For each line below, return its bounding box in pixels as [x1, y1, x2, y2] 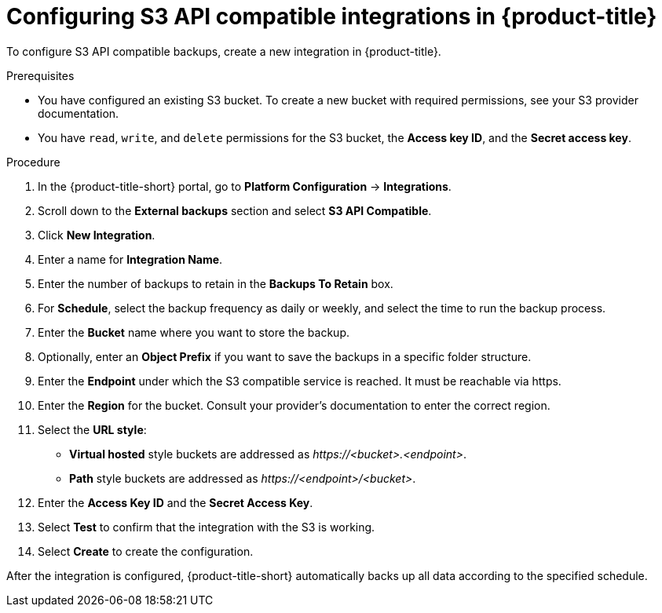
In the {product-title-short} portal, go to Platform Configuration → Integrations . [38, 179, 452, 193]
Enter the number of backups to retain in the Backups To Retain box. [38, 276, 393, 290]
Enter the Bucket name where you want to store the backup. [38, 325, 349, 339]
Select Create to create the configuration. [38, 544, 254, 558]
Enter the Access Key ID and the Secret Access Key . [38, 495, 313, 509]
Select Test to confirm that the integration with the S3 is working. [38, 520, 375, 534]
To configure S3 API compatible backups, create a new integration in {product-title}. [6, 44, 441, 58]
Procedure [6, 155, 60, 169]
